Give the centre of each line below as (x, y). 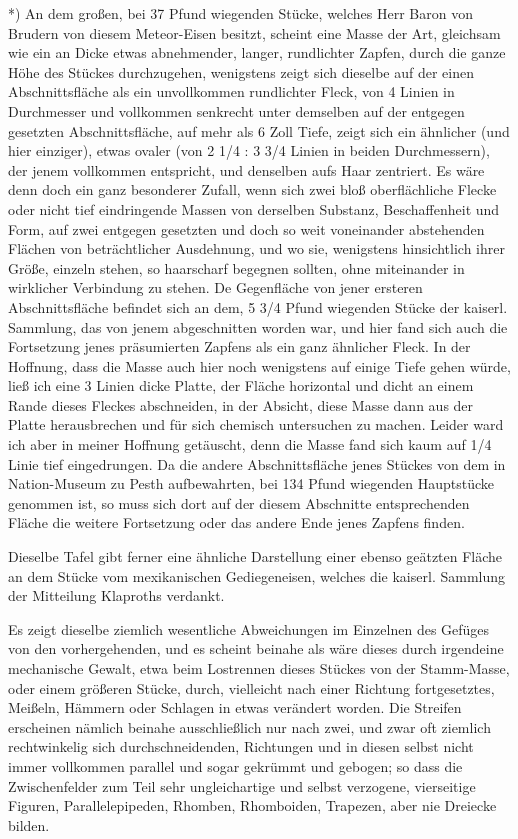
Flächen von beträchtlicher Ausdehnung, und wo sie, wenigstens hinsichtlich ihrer (256, 248)
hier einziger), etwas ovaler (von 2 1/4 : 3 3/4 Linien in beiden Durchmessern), (249, 150)
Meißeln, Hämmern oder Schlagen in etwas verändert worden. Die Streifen (235, 707)
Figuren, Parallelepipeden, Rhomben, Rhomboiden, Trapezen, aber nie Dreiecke (252, 805)
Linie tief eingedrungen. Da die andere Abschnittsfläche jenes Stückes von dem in (257, 463)
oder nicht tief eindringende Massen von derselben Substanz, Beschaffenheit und (254, 208)
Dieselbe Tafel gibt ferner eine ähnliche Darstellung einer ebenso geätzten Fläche (255, 556)
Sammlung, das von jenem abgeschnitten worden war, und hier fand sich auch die (258, 326)
